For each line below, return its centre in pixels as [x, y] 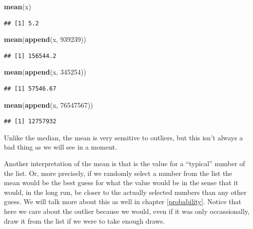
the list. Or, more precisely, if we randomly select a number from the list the [118, 173]
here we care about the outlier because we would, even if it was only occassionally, [127, 211]
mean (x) [18, 6]
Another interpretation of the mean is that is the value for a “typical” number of [125, 163]
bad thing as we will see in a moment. [60, 147]
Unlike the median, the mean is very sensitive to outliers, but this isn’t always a [124, 137]
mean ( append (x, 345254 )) [45, 72]
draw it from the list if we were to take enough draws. [85, 220]
